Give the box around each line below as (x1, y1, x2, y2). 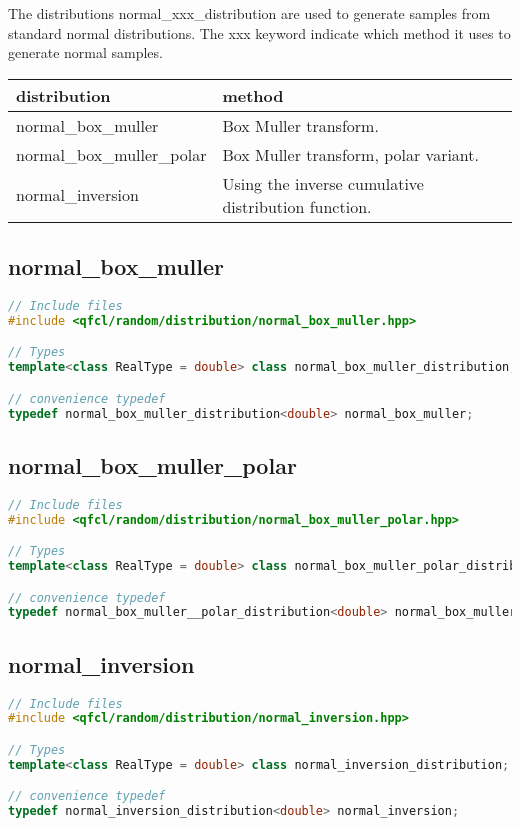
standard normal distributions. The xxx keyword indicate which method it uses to (8, 22, 511, 43)
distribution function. (222, 194, 372, 218)
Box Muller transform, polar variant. (222, 142, 479, 166)
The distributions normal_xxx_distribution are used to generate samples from (8, 3, 491, 23)
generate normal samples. (8, 42, 163, 63)
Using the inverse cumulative (222, 171, 424, 195)
